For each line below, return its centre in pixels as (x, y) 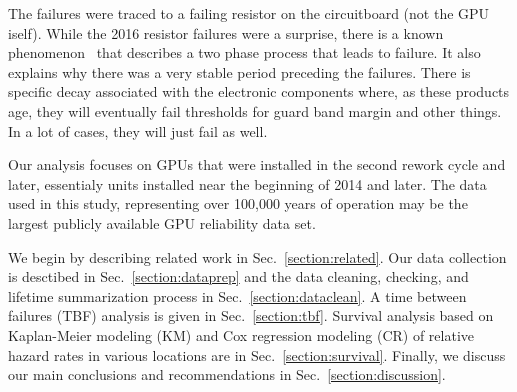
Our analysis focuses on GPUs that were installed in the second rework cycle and (257, 164)
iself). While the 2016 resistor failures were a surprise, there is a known (226, 32)
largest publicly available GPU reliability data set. (162, 222)
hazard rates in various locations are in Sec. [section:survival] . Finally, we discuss (257, 354)
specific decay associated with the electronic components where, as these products (259, 91)
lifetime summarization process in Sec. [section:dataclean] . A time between (237, 295)
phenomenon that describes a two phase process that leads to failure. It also (244, 52)
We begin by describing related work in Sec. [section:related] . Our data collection (257, 256)
